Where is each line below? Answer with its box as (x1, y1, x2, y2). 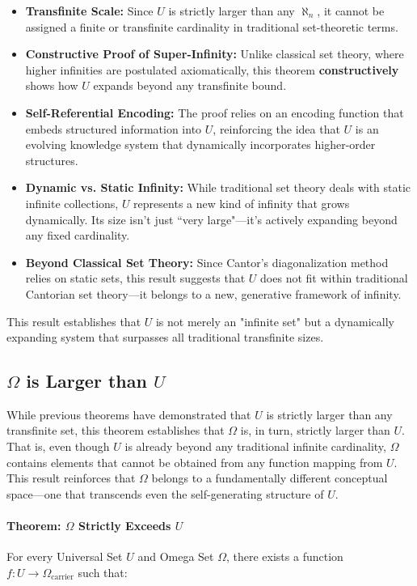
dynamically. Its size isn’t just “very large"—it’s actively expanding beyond (25, 210, 398, 227)
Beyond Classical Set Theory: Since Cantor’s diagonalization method (25, 253, 389, 270)
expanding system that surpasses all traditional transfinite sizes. (6, 329, 324, 346)
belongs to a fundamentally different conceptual (151, 469, 388, 486)
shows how (25, 77, 78, 94)
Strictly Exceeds (78, 517, 171, 534)
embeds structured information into (25, 120, 202, 137)
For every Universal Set (6, 548, 123, 565)
